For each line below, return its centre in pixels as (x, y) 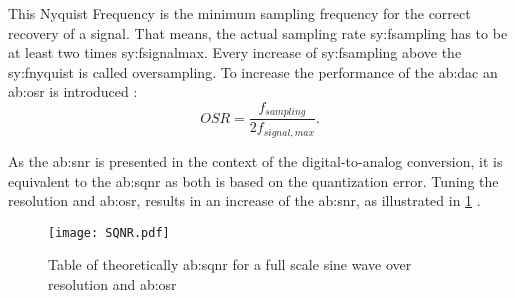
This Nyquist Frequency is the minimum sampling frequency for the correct (239, 13)
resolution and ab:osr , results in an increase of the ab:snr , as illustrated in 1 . (244, 200)
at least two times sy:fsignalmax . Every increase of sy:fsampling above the (235, 52)
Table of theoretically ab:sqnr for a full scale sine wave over (230, 264)
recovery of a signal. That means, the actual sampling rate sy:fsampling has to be (258, 32)
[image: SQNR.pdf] (109, 232)
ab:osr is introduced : (73, 91)
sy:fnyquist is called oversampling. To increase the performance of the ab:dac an (253, 71)
